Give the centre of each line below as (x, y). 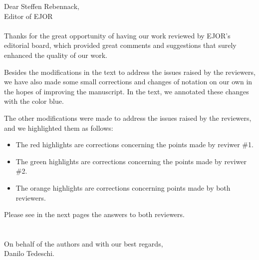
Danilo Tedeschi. (29, 253)
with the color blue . (34, 101)
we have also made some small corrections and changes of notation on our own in (128, 82)
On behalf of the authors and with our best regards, (84, 243)
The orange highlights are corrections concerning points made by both (123, 187)
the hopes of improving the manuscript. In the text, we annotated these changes (127, 91)
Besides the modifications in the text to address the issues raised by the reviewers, (130, 72)
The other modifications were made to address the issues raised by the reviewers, (128, 118)
